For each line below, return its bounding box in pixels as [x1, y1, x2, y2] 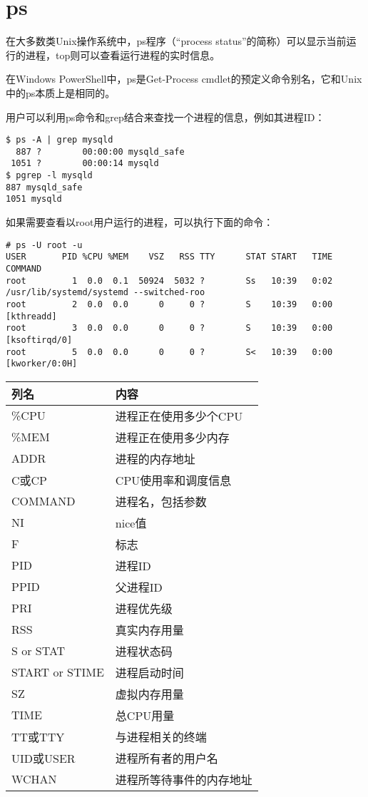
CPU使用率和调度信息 [115, 471, 232, 488]
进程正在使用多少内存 [115, 428, 230, 446]
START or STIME [11, 664, 104, 681]
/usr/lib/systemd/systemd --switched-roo [6, 287, 205, 298]
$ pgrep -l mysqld [6, 170, 93, 181]
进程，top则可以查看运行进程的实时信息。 [25, 47, 220, 62]
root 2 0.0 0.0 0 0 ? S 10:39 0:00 [6, 299, 333, 309]
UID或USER [11, 749, 76, 766]
